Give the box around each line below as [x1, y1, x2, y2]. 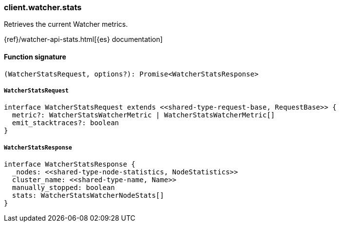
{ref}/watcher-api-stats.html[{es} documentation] [4, 35, 163, 44]
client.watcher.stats [4, 2, 82, 12]
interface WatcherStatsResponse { [4, 160, 135, 169]
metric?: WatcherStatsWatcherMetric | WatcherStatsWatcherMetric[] [12, 111, 275, 119]
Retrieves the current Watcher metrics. [4, 20, 128, 29]
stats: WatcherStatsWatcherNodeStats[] [12, 191, 164, 200]
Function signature [4, 52, 66, 61]
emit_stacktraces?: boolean [12, 119, 119, 127]
